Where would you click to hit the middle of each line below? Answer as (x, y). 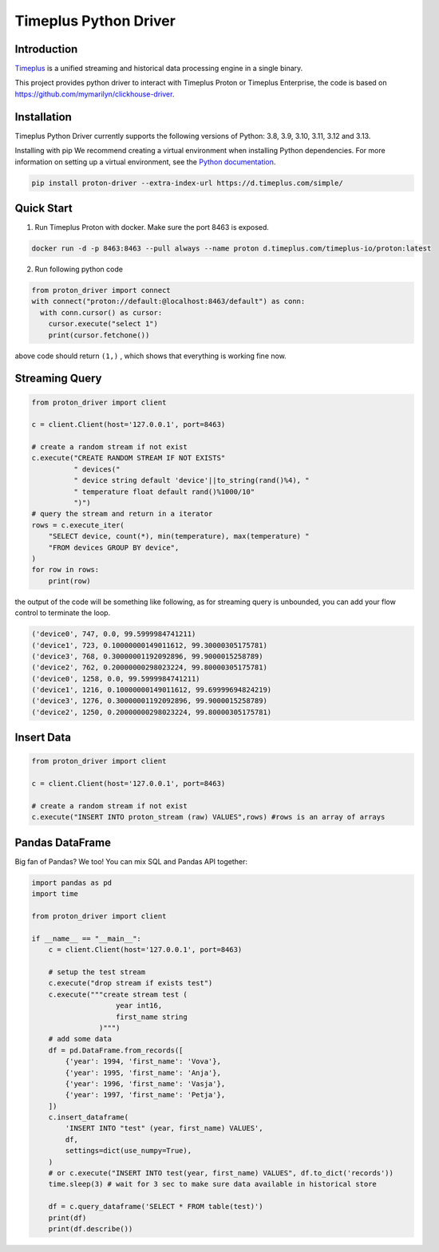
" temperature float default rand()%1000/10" (164, 492)
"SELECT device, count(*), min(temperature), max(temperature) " (179, 536)
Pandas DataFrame (63, 842)
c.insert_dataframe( (89, 1118)
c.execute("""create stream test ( (118, 994)
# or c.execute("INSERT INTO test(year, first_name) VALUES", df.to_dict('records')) (221, 1173)
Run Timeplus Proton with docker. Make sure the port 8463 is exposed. (152, 227)
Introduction (46, 49)
